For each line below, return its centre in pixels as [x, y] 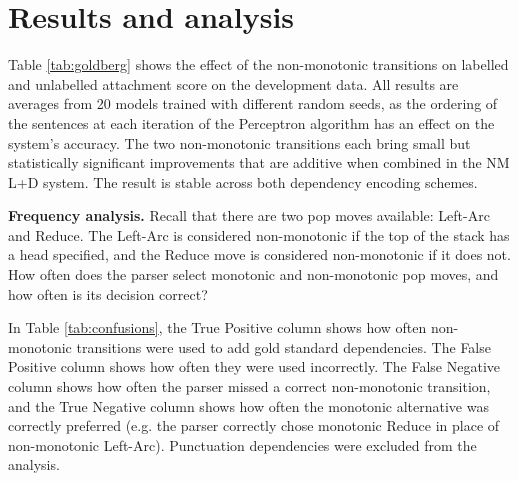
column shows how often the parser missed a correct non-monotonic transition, [249, 386]
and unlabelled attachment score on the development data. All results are [233, 83]
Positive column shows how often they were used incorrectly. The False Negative [254, 366]
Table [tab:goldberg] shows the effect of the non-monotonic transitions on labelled [258, 64]
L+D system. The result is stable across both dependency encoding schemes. [243, 181]
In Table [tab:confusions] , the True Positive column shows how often [217, 327]
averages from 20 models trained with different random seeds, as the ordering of [253, 103]
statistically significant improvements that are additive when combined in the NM [259, 162]
